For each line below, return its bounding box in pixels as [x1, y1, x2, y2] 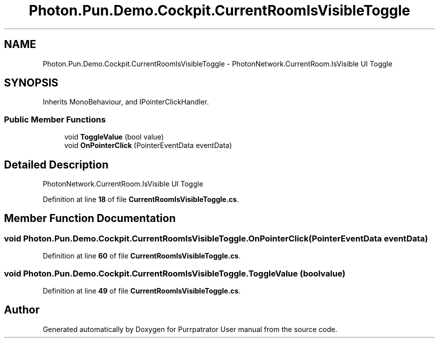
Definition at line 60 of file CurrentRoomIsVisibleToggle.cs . [43, 251, 241, 260]
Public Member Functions [4, 114, 106, 124]
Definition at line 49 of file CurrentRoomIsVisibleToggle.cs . [43, 286, 241, 295]
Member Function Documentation [4, 212, 176, 225]
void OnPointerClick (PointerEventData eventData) [64, 141, 232, 150]
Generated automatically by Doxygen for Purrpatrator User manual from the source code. [43, 324, 337, 333]
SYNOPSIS [4, 76, 59, 89]
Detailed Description [4, 158, 109, 171]
